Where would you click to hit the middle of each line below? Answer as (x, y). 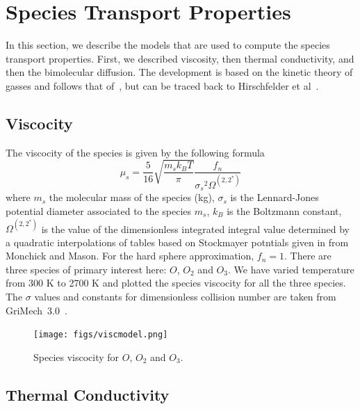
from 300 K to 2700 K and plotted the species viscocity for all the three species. (176, 283)
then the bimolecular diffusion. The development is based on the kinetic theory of (179, 72)
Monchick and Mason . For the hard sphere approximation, (130, 256)
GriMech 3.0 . (36, 310)
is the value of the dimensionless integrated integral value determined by (195, 228)
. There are (308, 256)
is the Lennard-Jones (275, 197)
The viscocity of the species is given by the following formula (135, 152)
